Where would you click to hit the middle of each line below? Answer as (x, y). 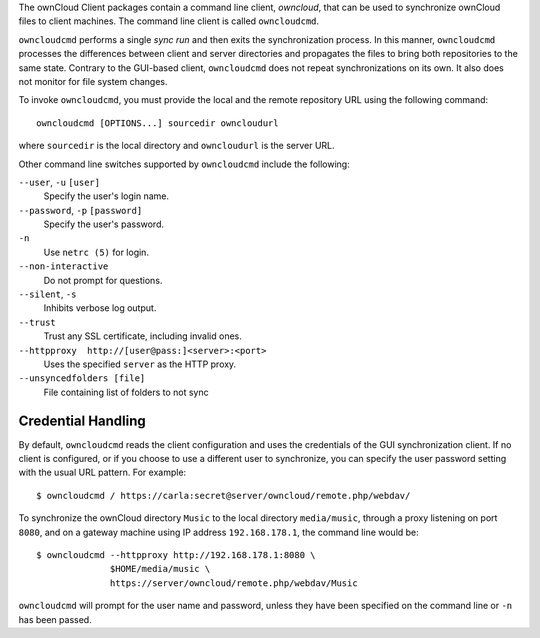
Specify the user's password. (104, 224)
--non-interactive (63, 266)
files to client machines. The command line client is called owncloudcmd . (169, 21)
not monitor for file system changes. (93, 81)
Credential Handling (82, 420)
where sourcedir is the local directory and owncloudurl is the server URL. (176, 146)
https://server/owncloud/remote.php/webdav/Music (234, 583)
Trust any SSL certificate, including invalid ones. (142, 336)
